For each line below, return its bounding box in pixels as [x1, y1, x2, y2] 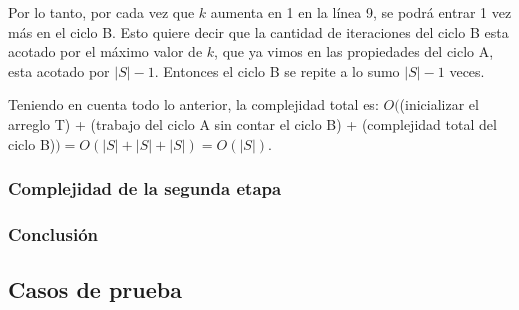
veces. [449, 60, 485, 81]
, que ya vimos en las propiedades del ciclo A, [214, 41, 494, 62]
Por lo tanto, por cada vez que [8, 2, 195, 22]
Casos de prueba [8, 274, 182, 305]
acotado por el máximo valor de [8, 41, 203, 62]
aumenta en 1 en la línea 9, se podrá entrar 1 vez [210, 2, 512, 22]
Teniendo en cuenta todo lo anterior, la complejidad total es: [8, 94, 379, 115]
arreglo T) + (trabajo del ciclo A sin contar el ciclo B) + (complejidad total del [8, 113, 497, 134]
